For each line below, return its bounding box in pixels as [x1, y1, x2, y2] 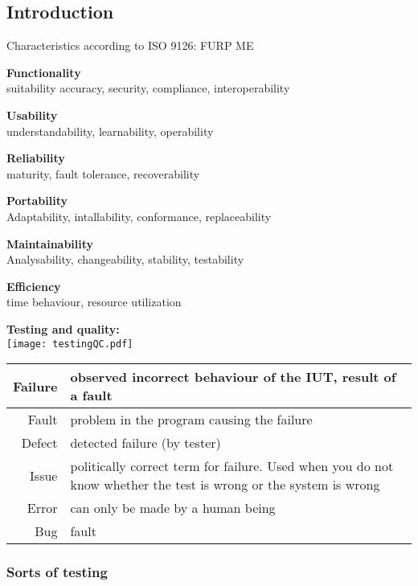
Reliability [6, 150, 65, 166]
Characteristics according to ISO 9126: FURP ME [6, 37, 254, 54]
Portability [6, 192, 68, 209]
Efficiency [6, 277, 61, 294]
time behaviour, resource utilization [6, 293, 182, 310]
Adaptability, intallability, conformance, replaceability [6, 207, 272, 224]
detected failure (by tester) [70, 433, 221, 453]
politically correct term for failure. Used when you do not [70, 457, 394, 476]
